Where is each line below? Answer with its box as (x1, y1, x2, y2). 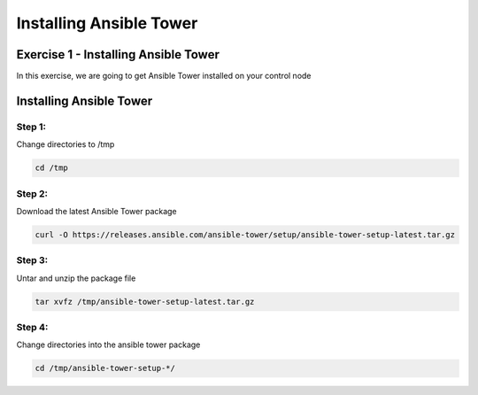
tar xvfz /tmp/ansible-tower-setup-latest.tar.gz (35, 297, 255, 306)
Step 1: (16, 120, 46, 133)
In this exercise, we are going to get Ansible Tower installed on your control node (16, 71, 312, 81)
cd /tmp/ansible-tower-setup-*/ (35, 363, 176, 374)
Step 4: (16, 321, 49, 333)
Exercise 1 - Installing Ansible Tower (16, 47, 220, 62)
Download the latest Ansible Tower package (16, 205, 177, 216)
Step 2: (16, 187, 49, 199)
